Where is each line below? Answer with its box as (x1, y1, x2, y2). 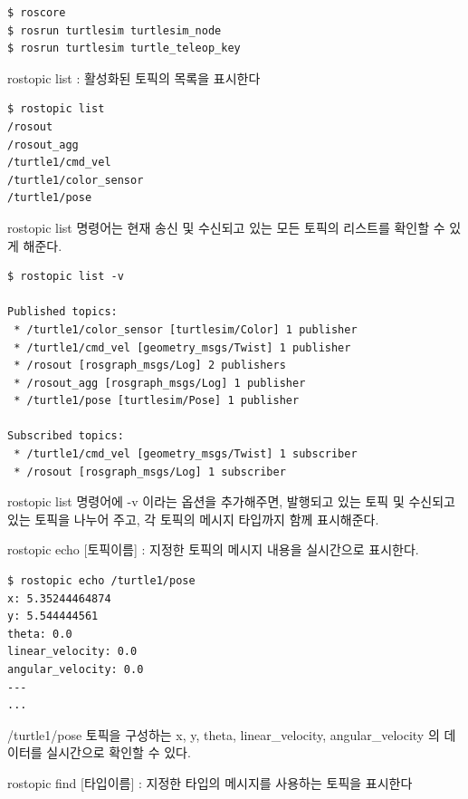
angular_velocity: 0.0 (7, 663, 144, 676)
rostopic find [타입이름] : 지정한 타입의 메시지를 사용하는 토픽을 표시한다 (7, 773, 413, 792)
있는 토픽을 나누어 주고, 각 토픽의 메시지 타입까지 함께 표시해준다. (7, 509, 379, 528)
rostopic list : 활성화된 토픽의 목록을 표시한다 (7, 68, 261, 87)
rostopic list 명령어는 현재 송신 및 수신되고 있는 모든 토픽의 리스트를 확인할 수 (7, 217, 445, 236)
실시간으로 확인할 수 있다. (46, 743, 191, 762)
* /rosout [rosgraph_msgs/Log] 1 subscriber (14, 465, 286, 478)
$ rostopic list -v (7, 270, 124, 284)
